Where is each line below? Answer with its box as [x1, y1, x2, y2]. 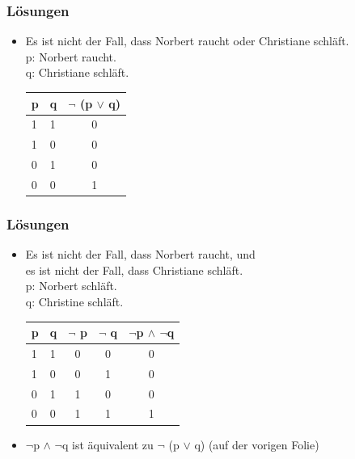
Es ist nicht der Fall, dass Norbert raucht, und [25, 246, 256, 263]
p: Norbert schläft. [25, 277, 117, 294]
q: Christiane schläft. [25, 64, 129, 81]
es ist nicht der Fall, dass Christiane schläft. [25, 261, 243, 278]
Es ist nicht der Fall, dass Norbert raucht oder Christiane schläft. [25, 32, 349, 49]
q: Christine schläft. [25, 293, 124, 310]
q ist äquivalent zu [61, 436, 154, 453]
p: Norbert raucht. [25, 48, 116, 65]
